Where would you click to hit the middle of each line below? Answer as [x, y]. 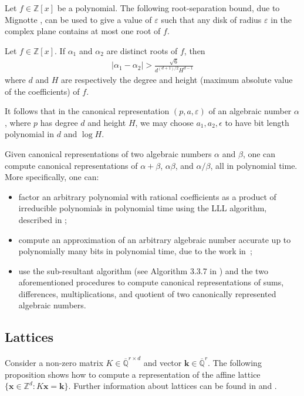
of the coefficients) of [42, 91]
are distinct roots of [142, 50]
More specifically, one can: [52, 177]
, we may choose [164, 122]
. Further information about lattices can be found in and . [173, 386]
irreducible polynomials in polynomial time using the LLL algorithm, [143, 208]
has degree [59, 122]
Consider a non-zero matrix [54, 362]
